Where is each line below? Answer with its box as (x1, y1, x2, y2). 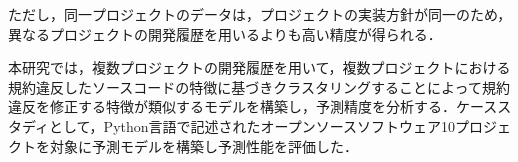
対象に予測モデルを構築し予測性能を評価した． (49, 135, 358, 156)
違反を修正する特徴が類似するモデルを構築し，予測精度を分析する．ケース (8, 96, 498, 117)
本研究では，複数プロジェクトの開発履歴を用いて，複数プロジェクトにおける (8, 57, 511, 78)
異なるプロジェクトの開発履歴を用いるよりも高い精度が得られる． (8, 23, 442, 44)
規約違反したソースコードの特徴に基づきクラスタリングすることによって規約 (8, 76, 510, 97)
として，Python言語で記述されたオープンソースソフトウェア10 (49, 115, 456, 136)
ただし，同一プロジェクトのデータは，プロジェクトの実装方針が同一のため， (8, 4, 512, 24)
